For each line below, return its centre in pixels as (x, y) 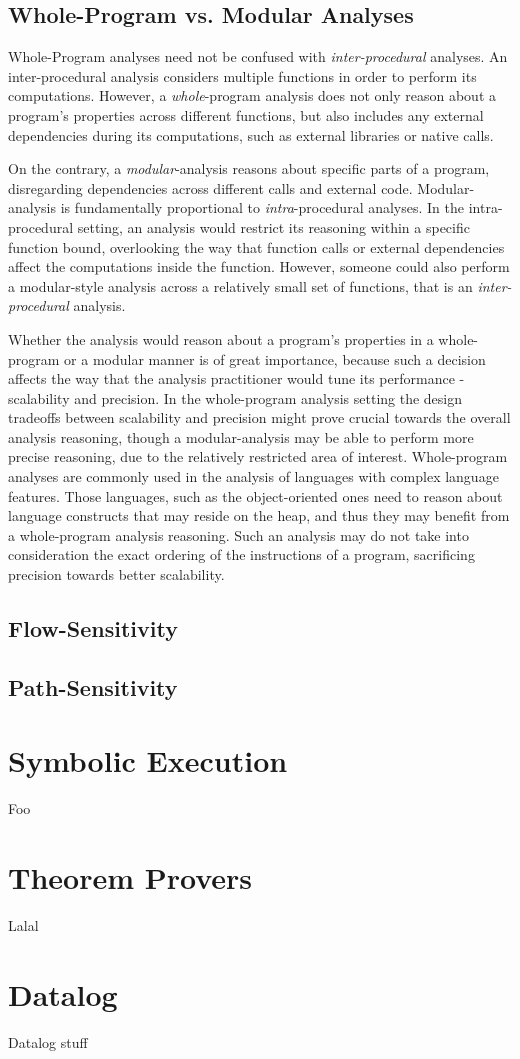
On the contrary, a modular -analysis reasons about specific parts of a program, (249, 168)
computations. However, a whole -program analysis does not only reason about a (252, 95)
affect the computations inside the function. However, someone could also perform (259, 266)
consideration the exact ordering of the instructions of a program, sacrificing (241, 554)
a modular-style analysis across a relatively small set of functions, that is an (240, 285)
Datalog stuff (48, 1041)
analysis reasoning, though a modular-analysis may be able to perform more (241, 436)
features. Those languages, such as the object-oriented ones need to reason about (255, 495)
